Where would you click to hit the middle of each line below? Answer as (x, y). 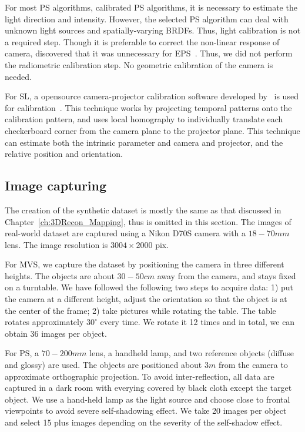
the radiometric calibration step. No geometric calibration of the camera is (139, 64)
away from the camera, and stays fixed (227, 275)
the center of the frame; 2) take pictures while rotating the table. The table (140, 310)
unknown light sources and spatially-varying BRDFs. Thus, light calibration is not (153, 30)
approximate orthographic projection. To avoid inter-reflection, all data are (140, 376)
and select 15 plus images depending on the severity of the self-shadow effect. (144, 422)
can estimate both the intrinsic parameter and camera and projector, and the (144, 142)
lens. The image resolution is (56, 244)
